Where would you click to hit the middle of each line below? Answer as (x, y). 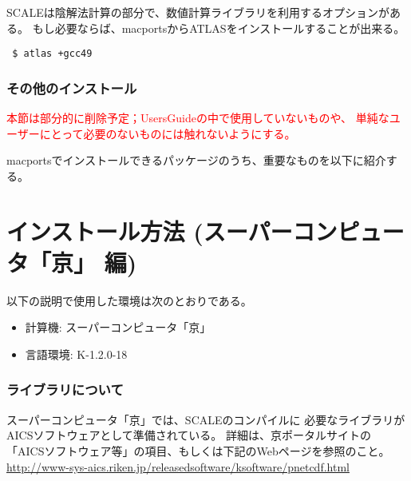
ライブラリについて (65, 390)
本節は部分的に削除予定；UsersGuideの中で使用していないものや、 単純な (198, 118)
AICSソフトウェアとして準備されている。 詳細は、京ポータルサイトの (189, 435)
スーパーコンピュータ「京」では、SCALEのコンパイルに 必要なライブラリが (206, 419)
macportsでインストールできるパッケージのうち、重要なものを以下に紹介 (196, 160)
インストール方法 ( (105, 231)
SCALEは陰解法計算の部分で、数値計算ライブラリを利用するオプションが (198, 12)
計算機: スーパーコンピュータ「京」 (118, 327)
